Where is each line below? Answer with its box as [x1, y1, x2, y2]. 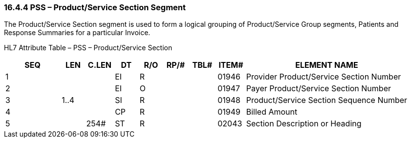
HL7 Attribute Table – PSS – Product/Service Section [4, 43, 173, 52]
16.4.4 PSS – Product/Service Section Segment [4, 2, 186, 12]
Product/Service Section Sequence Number [246, 95, 408, 105]
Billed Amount [246, 107, 298, 117]
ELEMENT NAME [295, 60, 358, 70]
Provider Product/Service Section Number [246, 72, 401, 82]
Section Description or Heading [246, 119, 362, 129]
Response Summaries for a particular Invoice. [4, 28, 151, 37]
